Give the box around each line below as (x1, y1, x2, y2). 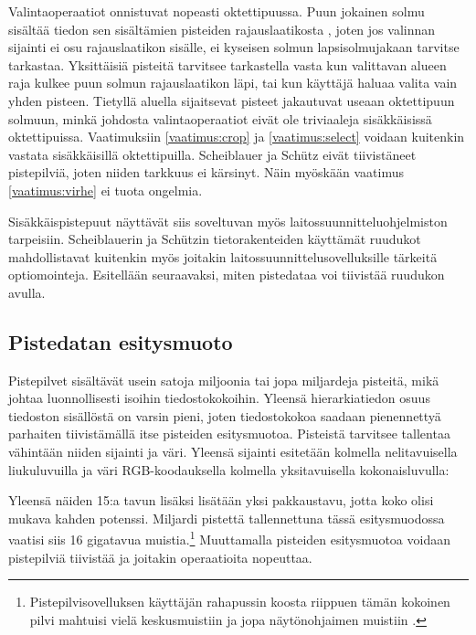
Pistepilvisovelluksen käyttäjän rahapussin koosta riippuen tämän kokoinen (29, 592, 450, 611)
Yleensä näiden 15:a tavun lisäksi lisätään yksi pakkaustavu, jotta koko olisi (8, 491, 434, 510)
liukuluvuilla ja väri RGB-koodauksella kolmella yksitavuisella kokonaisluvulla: (8, 460, 450, 479)
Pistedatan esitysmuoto (8, 327, 233, 355)
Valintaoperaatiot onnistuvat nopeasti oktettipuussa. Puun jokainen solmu (8, 2, 425, 20)
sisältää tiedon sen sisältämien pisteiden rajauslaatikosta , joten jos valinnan (8, 19, 436, 38)
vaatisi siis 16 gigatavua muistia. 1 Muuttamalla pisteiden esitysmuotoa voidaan (8, 527, 450, 549)
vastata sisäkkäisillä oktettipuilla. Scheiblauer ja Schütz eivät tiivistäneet (8, 144, 417, 164)
